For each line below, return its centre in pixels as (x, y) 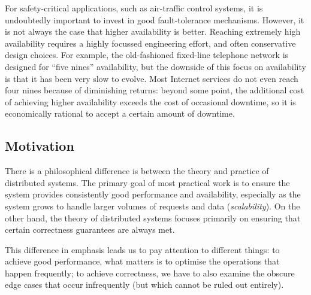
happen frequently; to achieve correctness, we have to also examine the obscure (150, 273)
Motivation (40, 146)
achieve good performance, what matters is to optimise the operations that (142, 261)
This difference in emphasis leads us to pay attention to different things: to (142, 249)
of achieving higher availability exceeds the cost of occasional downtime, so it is (150, 101)
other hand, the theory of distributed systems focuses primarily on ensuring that (153, 218)
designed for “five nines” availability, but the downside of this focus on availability (155, 66)
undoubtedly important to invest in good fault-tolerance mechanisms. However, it (155, 19)
